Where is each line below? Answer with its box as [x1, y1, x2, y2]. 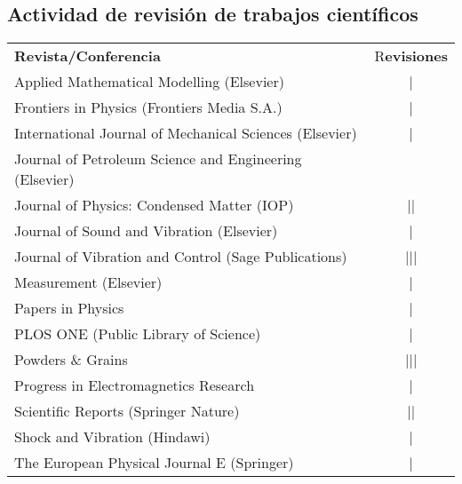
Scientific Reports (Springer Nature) [14, 401, 240, 422]
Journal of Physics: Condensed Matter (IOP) [14, 194, 294, 216]
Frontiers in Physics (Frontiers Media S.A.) [14, 97, 283, 118]
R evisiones [374, 45, 448, 67]
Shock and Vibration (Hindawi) [14, 426, 211, 448]
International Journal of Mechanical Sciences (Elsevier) [14, 123, 357, 144]
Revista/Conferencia [14, 45, 161, 67]
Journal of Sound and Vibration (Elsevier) [14, 220, 278, 242]
